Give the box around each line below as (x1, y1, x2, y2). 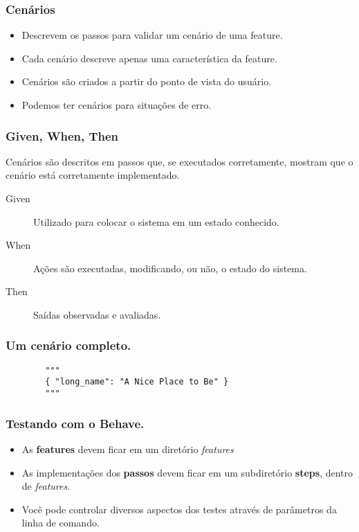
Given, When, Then (6, 127, 119, 144)
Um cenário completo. (6, 337, 131, 354)
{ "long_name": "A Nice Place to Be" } (45, 377, 229, 387)
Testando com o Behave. (6, 414, 145, 432)
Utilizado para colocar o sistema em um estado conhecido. (33, 214, 279, 229)
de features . (21, 479, 71, 493)
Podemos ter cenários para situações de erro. (21, 98, 212, 112)
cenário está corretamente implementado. (6, 168, 180, 182)
